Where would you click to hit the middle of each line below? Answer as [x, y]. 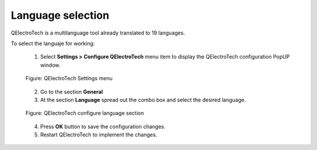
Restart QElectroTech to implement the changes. [99, 135]
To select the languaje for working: [53, 43]
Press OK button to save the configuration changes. [103, 127]
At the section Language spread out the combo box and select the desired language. [143, 100]
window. [50, 65]
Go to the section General [71, 91]
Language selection [60, 15]
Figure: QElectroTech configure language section [85, 113]
